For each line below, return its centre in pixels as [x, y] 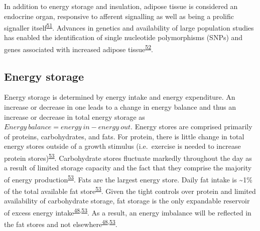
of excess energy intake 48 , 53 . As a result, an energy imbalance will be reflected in [128, 211]
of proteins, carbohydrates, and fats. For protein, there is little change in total [124, 136]
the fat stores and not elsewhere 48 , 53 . [61, 223]
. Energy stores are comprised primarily [191, 127]
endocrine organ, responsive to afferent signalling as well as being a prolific [119, 16]
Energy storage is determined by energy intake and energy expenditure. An [120, 97]
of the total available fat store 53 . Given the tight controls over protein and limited [130, 190]
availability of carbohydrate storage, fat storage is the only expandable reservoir [127, 201]
